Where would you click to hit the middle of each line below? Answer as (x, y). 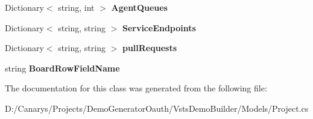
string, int (76, 7)
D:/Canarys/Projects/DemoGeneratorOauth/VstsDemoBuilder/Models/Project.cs (157, 108)
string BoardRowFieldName (62, 68)
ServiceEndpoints (159, 27)
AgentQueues (139, 7)
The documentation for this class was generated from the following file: (136, 88)
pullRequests (150, 48)
